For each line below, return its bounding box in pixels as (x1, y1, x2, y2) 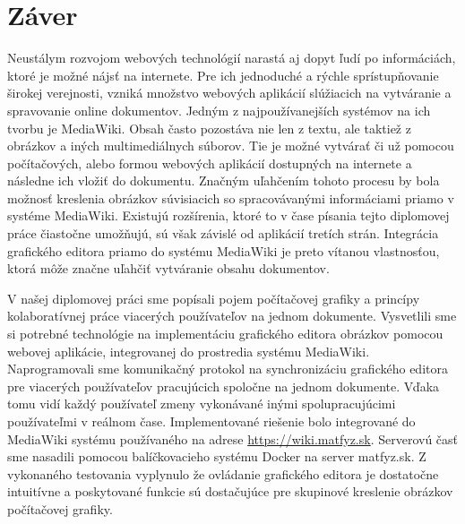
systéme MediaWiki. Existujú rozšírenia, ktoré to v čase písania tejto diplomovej (7, 206, 450, 225)
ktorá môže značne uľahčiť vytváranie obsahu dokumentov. (7, 259, 330, 278)
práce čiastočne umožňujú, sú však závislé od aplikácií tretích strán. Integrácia (7, 224, 439, 243)
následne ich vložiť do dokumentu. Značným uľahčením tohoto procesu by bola (7, 171, 440, 190)
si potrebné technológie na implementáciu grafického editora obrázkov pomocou (7, 324, 443, 343)
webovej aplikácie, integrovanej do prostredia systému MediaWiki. (7, 341, 370, 360)
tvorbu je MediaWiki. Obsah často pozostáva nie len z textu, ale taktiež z (7, 118, 411, 137)
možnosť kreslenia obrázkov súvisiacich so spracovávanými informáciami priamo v (7, 188, 454, 207)
